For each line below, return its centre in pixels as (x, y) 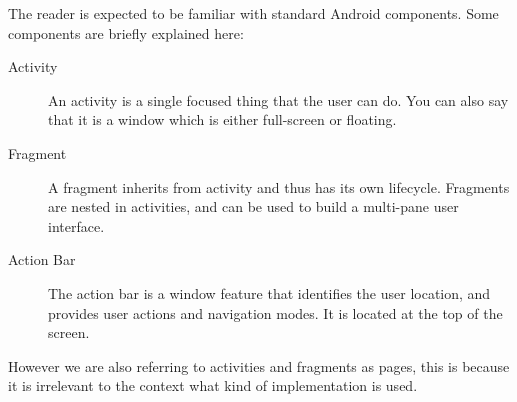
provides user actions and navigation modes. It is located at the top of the (275, 312)
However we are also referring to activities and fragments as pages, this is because (259, 365)
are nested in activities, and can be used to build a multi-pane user (253, 206)
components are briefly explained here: (126, 32)
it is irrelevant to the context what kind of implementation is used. (213, 385)
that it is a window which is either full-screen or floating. (222, 119)
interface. (76, 225)
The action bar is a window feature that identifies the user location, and (269, 292)
